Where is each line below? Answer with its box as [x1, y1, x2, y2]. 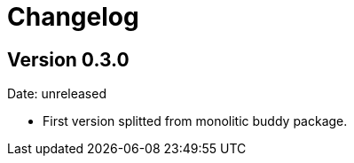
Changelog [7, 2, 139, 32]
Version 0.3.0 [7, 48, 130, 71]
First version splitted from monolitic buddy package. [43, 113, 348, 129]
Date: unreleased [7, 86, 106, 102]
